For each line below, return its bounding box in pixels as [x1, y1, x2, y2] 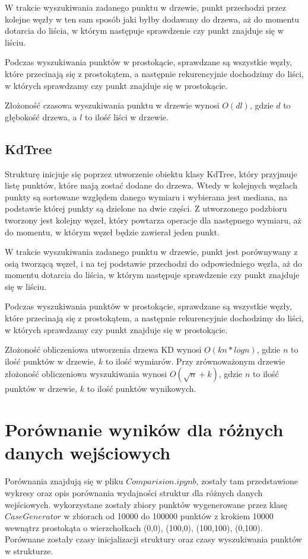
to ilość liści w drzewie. [84, 110, 169, 123]
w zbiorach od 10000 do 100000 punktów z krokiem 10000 [63, 510, 274, 522]
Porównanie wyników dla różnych [5, 417, 284, 442]
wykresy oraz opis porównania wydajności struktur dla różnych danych [5, 486, 263, 499]
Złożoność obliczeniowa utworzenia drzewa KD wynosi [5, 343, 202, 356]
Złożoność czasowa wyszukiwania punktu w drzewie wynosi [5, 99, 220, 111]
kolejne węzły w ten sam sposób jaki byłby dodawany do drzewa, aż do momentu [5, 12, 300, 25]
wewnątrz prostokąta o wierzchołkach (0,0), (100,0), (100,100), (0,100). [5, 521, 263, 534]
